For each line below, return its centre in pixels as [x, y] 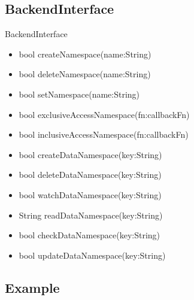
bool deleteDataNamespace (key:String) [90, 175]
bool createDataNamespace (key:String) [90, 154]
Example [32, 287]
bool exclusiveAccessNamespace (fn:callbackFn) [104, 114]
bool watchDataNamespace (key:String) [90, 194]
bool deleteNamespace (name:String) [85, 74]
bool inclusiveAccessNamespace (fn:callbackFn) [104, 134]
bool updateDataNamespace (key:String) [92, 255]
